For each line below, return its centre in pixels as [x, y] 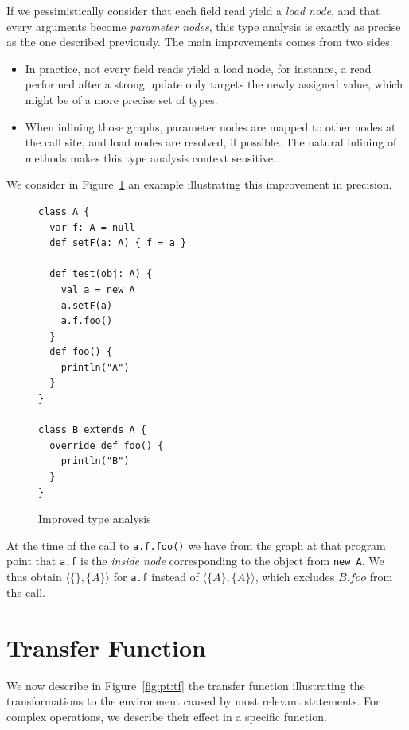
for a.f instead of [156, 577]
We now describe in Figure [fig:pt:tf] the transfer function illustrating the [186, 685]
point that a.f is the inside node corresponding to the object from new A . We [195, 561]
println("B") [95, 461]
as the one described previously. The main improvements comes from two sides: [200, 42]
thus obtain [34, 577]
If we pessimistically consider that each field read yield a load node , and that [193, 10]
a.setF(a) [87, 305]
